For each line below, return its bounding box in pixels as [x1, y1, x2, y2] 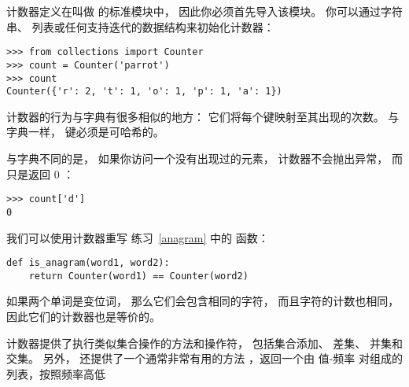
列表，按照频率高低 [6, 365, 105, 381]
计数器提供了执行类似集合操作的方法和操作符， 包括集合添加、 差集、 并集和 [6, 334, 403, 351]
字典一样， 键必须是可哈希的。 [6, 123, 164, 140]
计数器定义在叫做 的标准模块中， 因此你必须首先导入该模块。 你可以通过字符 [6, 3, 403, 19]
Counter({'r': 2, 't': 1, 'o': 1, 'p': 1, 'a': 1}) [6, 86, 282, 98]
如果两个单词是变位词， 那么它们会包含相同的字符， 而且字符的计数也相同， [6, 293, 400, 309]
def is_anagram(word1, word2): [6, 257, 170, 269]
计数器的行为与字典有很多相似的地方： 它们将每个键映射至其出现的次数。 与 [6, 108, 400, 124]
